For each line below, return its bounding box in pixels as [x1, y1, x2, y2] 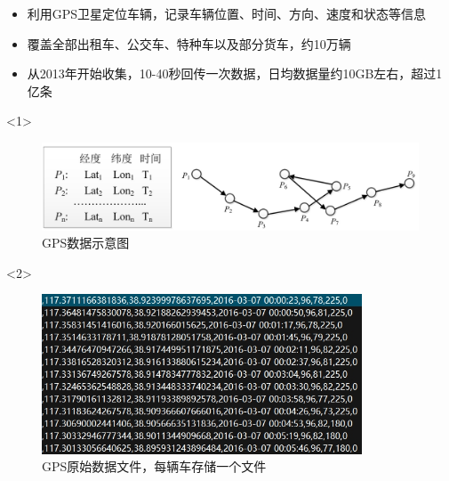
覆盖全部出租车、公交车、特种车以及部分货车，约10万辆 [27, 34, 351, 53]
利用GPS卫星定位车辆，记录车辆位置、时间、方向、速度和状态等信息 [27, 4, 427, 22]
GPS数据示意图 [42, 233, 130, 252]
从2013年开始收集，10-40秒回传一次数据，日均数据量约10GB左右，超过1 [27, 64, 443, 83]
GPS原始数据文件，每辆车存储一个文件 [42, 457, 267, 476]
